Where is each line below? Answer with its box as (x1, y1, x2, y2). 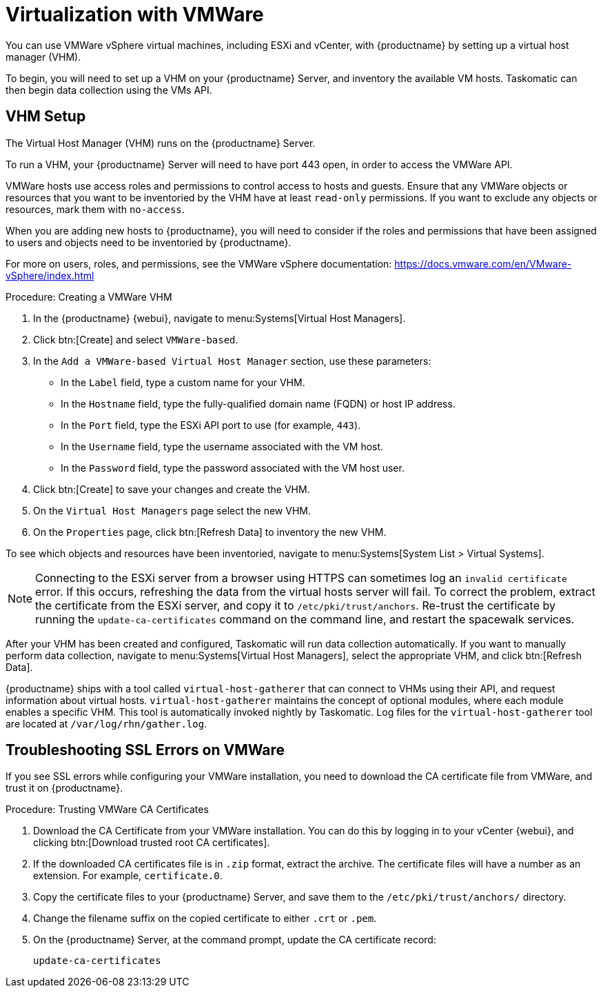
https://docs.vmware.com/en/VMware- (394, 257, 572, 270)
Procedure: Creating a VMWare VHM (6, 290, 172, 303)
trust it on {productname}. (6, 782, 123, 794)
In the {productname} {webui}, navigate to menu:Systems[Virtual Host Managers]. (33, 312, 406, 324)
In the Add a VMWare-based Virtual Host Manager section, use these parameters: (33, 354, 431, 367)
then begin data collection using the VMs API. (6, 83, 212, 96)
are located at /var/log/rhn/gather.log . (6, 717, 207, 730)
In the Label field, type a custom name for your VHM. (61, 376, 305, 388)
